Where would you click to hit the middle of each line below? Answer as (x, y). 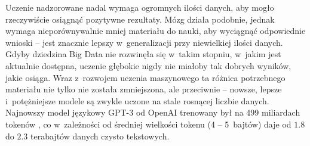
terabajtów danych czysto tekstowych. (100, 136)
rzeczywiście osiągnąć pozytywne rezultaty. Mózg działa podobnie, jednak (140, 19)
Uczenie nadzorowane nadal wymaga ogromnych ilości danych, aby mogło (140, 7)
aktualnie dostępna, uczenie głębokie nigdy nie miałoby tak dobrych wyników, (148, 65)
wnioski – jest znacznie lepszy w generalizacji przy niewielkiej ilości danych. (144, 42)
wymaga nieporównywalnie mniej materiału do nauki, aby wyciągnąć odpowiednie (156, 31)
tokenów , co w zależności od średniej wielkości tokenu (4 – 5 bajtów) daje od (148, 124)
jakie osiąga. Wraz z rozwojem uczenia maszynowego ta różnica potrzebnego (145, 77)
